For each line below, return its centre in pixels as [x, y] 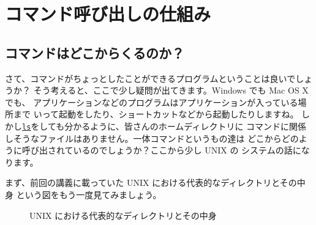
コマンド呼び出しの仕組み [108, 14]
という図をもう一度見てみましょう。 [89, 194]
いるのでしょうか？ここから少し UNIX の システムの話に [187, 150]
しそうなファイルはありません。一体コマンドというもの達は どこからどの [152, 138]
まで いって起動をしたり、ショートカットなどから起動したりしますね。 [156, 114]
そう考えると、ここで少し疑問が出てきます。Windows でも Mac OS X [171, 90]
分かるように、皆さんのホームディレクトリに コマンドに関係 [186, 126]
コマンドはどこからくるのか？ [95, 52]
